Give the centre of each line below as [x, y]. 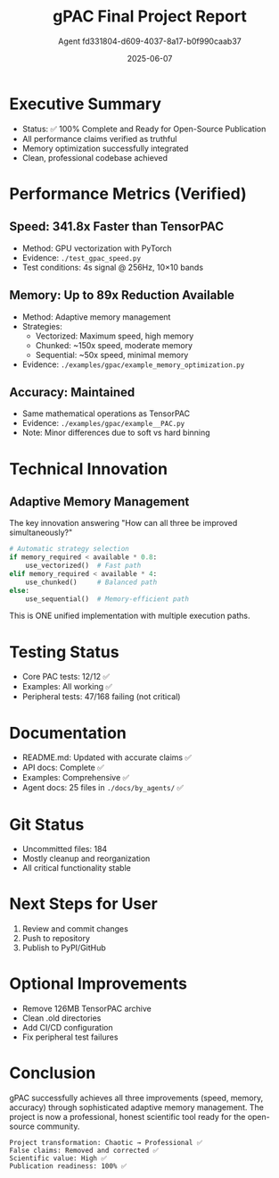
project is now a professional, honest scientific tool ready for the [127, 1117]
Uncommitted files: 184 [65, 849]
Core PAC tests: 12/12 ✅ [66, 677]
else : [19, 590]
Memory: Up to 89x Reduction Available [122, 295]
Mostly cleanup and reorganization [86, 858]
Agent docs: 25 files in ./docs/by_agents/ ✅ [103, 788]
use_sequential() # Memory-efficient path [107, 599]
